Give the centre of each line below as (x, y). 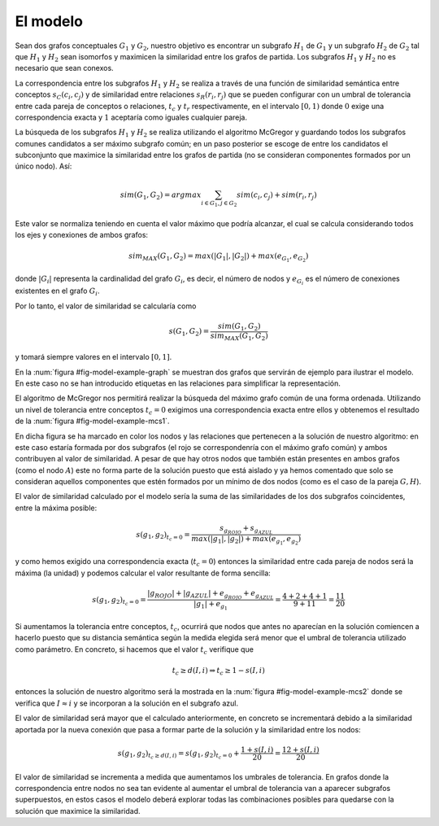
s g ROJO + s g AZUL (246, 530)
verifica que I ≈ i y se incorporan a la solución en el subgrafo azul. (127, 703)
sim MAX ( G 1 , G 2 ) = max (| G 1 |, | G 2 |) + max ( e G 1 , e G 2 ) (219, 258)
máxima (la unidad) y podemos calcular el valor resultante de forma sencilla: (143, 573)
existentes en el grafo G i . (57, 292)
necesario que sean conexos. (64, 68)
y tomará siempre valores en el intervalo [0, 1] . (93, 357)
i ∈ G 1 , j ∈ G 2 (219, 204)
